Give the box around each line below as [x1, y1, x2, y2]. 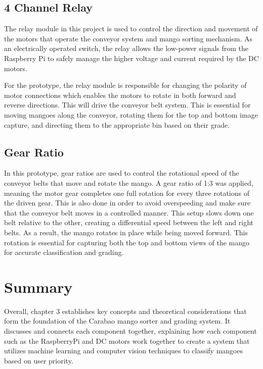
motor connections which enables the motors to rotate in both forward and [4, 89, 236, 100]
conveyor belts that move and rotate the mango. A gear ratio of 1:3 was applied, [4, 177, 253, 188]
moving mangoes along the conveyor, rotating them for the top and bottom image [4, 109, 258, 120]
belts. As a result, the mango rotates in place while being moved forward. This [4, 227, 248, 237]
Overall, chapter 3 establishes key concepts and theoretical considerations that [4, 305, 247, 316]
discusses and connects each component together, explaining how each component [4, 326, 257, 336]
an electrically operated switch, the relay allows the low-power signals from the [4, 43, 249, 54]
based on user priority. [4, 355, 73, 365]
